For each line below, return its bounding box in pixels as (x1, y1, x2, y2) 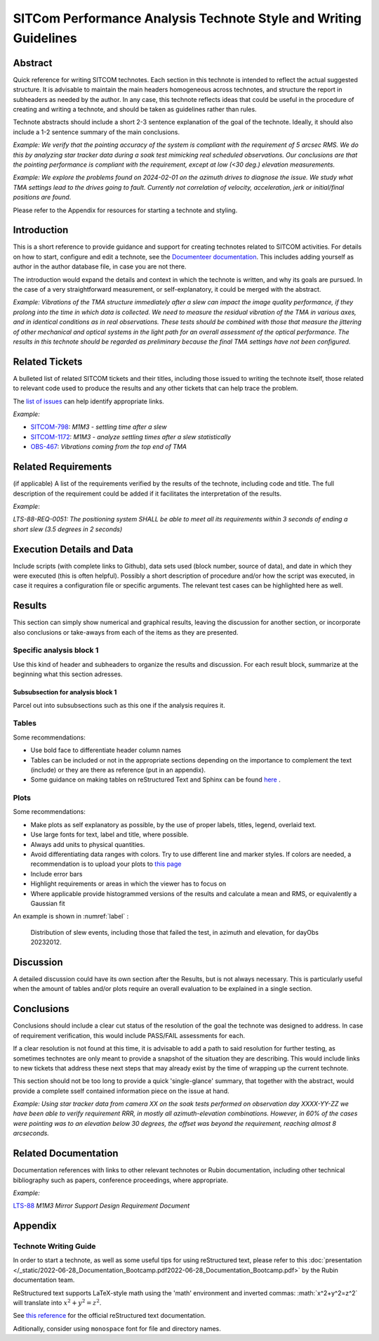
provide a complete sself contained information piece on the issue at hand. (13, 1087, 230, 1095)
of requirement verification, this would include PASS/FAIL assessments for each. (13, 1031, 246, 1039)
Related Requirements (13, 461, 112, 473)
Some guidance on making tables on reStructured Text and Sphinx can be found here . (30, 775, 281, 784)
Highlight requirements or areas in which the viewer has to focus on (30, 879, 227, 888)
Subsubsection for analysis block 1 (13, 688, 117, 697)
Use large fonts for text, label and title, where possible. (30, 830, 189, 839)
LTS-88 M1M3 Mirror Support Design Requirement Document (13, 1202, 189, 1210)
